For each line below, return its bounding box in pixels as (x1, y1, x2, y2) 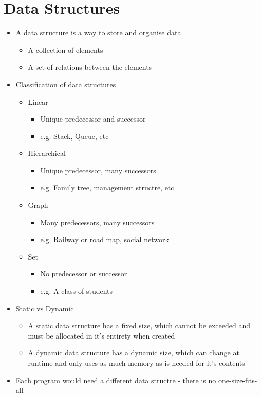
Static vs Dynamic (15, 303, 74, 313)
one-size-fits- (218, 374, 257, 385)
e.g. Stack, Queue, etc (40, 130, 109, 141)
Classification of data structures (15, 78, 116, 89)
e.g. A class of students (40, 286, 113, 296)
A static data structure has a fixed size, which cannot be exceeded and (28, 320, 250, 331)
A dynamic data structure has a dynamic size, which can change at (28, 347, 239, 358)
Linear (28, 96, 48, 107)
